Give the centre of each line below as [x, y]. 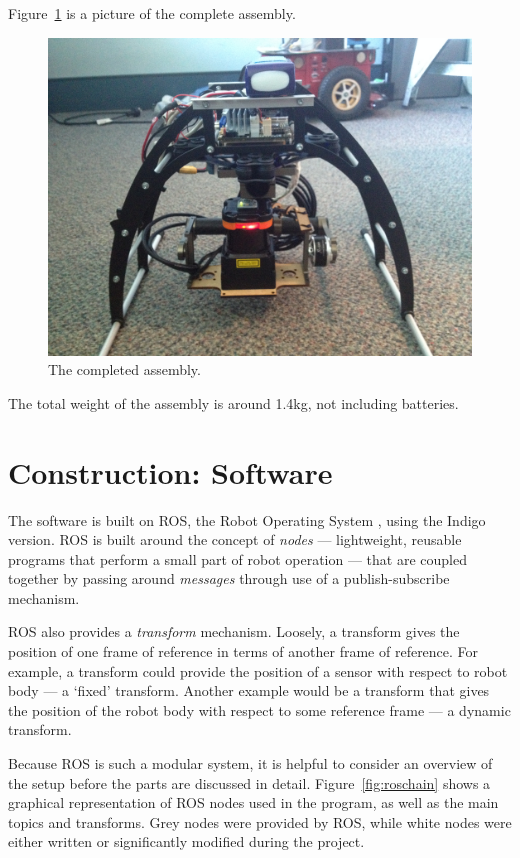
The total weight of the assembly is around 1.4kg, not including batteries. [233, 402]
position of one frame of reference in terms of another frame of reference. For [243, 651]
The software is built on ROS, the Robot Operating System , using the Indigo [247, 519]
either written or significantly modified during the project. [186, 841]
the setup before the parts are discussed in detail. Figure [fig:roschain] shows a [249, 782]
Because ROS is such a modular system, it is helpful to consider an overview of [250, 763]
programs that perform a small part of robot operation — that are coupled [238, 558]
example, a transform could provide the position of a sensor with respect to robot [258, 670]
